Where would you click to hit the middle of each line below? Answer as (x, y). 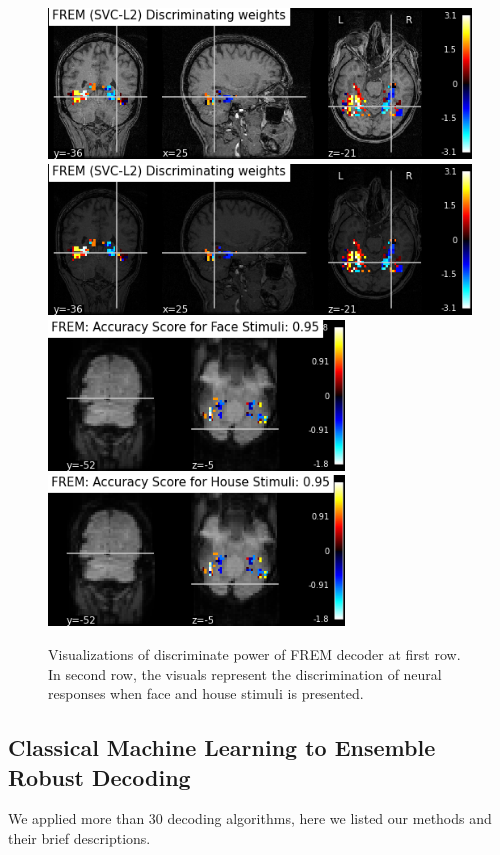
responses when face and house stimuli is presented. (206, 693)
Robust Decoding (99, 776)
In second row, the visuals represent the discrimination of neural (245, 673)
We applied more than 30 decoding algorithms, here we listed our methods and (250, 818)
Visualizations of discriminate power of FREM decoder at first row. (254, 654)
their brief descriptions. (79, 838)
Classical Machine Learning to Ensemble (222, 747)
